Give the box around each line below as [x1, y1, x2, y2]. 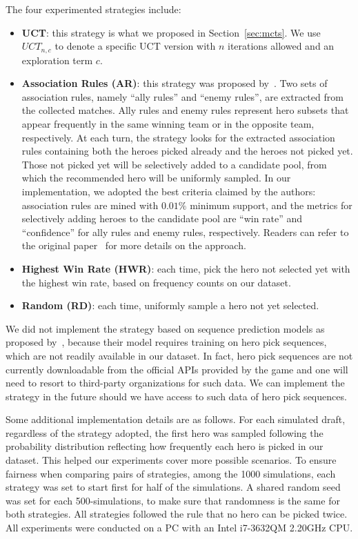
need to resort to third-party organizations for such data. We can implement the [6, 375, 345, 390]
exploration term [21, 52, 93, 67]
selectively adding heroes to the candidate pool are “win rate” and [21, 211, 303, 226]
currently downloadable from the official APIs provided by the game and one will [6, 362, 348, 376]
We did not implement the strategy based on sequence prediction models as [6, 321, 325, 335]
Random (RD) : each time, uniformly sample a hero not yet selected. [21, 298, 319, 313]
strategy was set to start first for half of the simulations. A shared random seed [6, 480, 341, 494]
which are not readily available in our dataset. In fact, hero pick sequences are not [6, 348, 353, 362]
